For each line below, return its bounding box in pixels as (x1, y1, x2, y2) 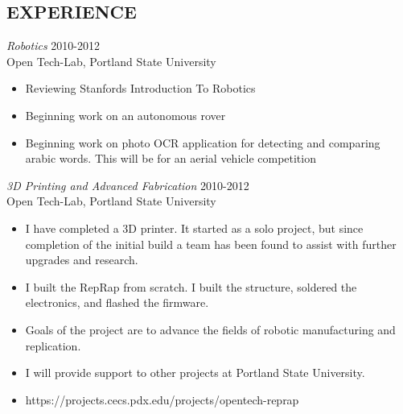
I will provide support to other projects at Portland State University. (25, 364, 365, 381)
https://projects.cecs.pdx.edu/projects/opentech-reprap (25, 391, 299, 408)
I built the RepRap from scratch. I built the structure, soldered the (25, 278, 357, 295)
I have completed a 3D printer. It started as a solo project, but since (25, 219, 364, 236)
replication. (25, 337, 81, 354)
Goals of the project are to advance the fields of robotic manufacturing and (25, 321, 396, 337)
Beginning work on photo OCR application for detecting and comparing (25, 134, 380, 151)
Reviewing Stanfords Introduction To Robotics (25, 80, 256, 97)
